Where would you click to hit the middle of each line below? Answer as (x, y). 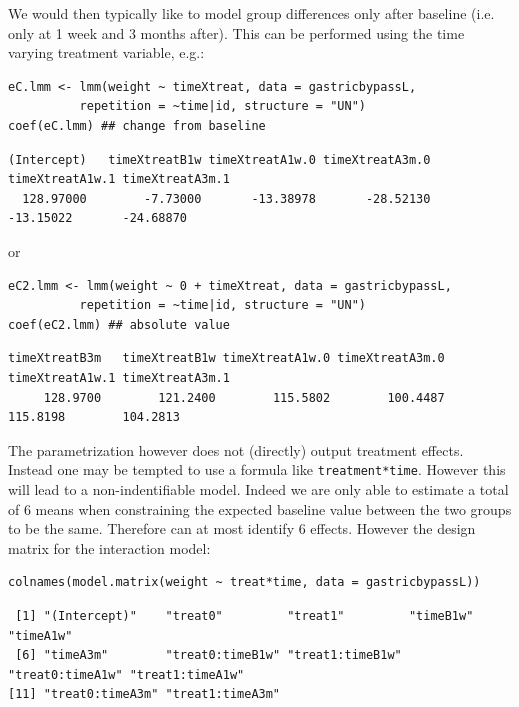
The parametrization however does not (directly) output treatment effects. (236, 449)
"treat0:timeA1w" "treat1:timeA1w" (126, 674)
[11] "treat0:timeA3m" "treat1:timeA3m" (144, 694)
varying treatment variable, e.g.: (106, 52)
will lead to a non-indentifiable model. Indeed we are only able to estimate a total (258, 488)
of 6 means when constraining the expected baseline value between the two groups (260, 508)
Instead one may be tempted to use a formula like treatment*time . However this (257, 469)
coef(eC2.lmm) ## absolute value (119, 324)
